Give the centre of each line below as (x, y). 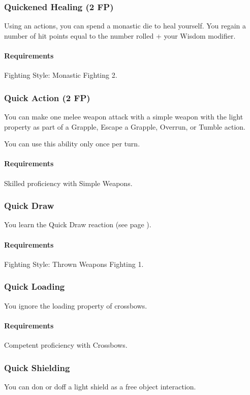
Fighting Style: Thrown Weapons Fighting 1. (74, 264)
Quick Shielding (37, 367)
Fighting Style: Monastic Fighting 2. (61, 75)
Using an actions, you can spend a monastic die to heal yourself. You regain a (125, 26)
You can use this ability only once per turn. (72, 144)
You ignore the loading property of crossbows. (76, 305)
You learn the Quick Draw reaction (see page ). (78, 224)
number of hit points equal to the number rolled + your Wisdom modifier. (120, 35)
